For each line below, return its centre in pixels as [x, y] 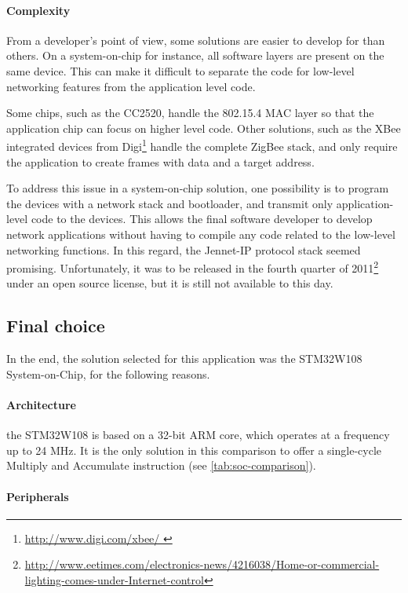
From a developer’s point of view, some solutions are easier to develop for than [196, 40]
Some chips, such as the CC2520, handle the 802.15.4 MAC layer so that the [190, 113]
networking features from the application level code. [131, 86]
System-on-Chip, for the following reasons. [108, 373]
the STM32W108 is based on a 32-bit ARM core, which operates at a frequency [198, 435]
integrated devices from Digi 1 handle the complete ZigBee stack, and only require [202, 145]
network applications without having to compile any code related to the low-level [201, 234]
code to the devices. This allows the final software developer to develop [202, 219]
